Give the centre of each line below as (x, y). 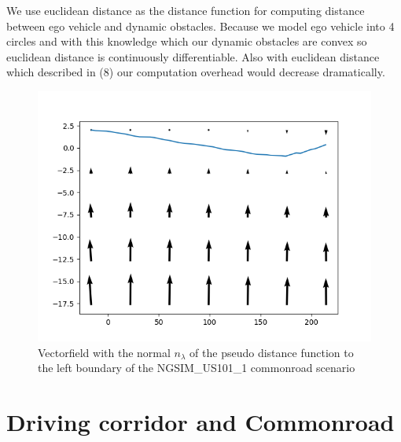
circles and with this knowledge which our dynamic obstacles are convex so (187, 41)
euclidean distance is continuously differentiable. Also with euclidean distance (193, 56)
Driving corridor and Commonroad (200, 421)
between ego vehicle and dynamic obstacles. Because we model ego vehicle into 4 (200, 26)
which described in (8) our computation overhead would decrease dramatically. (196, 72)
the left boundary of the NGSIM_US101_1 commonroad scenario (197, 368)
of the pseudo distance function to (272, 352)
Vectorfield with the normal (104, 352)
